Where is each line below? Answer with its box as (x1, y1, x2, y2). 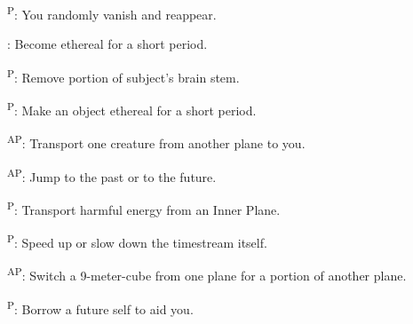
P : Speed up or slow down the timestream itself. (7, 231, 267, 251)
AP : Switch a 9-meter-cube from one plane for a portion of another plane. (7, 264, 407, 284)
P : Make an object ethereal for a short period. (7, 99, 257, 119)
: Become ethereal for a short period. (7, 35, 208, 53)
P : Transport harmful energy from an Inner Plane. (7, 197, 281, 218)
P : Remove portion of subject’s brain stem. (7, 65, 240, 86)
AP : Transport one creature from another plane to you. (7, 131, 306, 152)
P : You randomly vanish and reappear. (7, 3, 217, 23)
